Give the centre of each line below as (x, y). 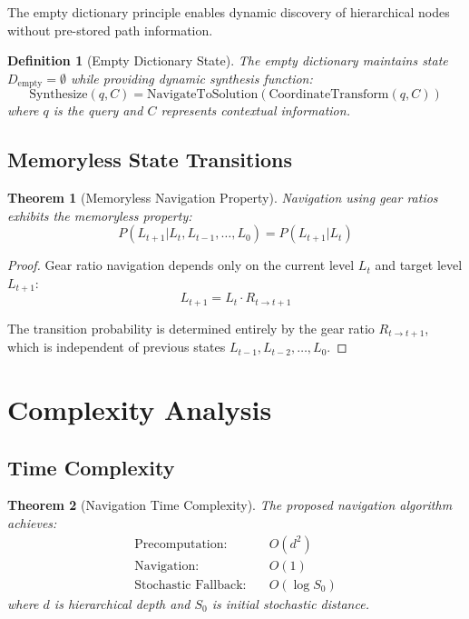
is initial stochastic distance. (290, 603)
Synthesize (59, 95)
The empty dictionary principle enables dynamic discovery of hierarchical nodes (229, 12)
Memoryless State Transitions (150, 160)
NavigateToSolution (203, 95)
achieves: (32, 522)
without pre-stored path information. (110, 30)
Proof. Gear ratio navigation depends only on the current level (181, 265)
